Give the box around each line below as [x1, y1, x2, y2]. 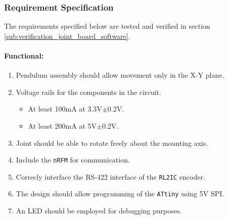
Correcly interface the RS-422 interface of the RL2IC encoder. [16, 171, 205, 182]
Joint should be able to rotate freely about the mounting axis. [16, 137, 208, 148]
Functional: [4, 50, 44, 61]
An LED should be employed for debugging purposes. [16, 205, 182, 216]
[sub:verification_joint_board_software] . [4, 30, 130, 41]
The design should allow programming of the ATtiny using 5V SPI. [16, 188, 224, 199]
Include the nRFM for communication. [16, 154, 130, 165]
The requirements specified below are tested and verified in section [4, 21, 210, 31]
